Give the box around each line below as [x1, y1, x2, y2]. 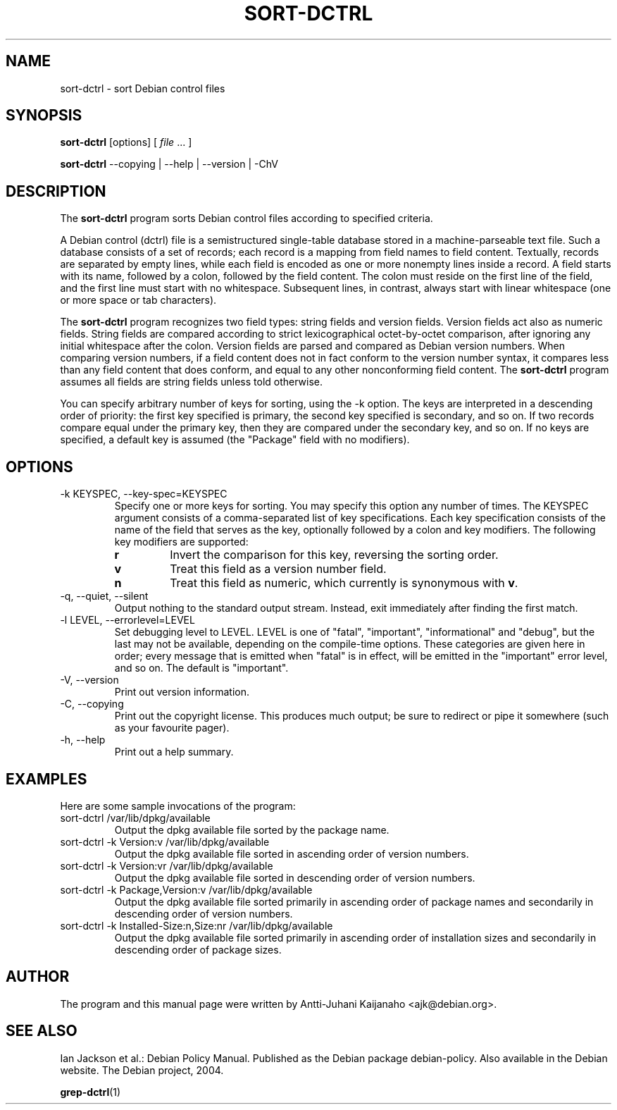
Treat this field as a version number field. [170, 562, 387, 576]
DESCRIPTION [6, 182, 106, 200]
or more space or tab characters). [60, 294, 217, 307]
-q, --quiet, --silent [60, 590, 149, 603]
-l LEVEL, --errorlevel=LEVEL [60, 614, 195, 627]
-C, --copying [60, 698, 124, 710]
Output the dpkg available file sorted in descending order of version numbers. [114, 871, 475, 884]
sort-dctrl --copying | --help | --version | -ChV [60, 158, 278, 171]
